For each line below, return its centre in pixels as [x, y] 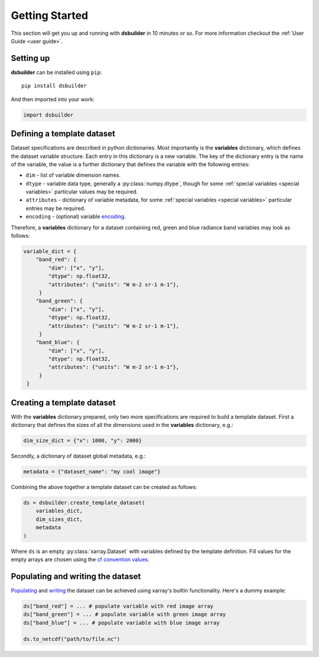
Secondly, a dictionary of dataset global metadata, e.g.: [78, 456]
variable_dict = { [50, 251]
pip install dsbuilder [54, 86]
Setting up [30, 58]
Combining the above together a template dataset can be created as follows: [104, 487]
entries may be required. [56, 208]
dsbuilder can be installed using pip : [56, 72]
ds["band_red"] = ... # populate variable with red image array [118, 606]
